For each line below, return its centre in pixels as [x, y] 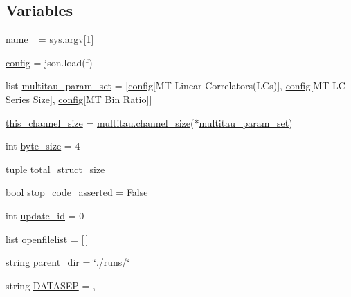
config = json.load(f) [49, 62]
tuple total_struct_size [55, 169]
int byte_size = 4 [43, 146]
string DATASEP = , [51, 285]
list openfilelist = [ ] [47, 238]
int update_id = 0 [45, 215]
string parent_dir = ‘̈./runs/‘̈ [68, 262]
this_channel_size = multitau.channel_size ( [100, 122]
